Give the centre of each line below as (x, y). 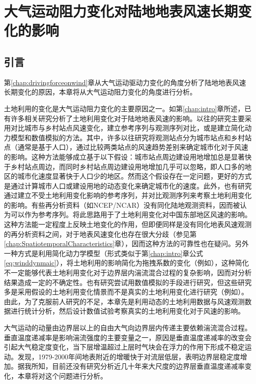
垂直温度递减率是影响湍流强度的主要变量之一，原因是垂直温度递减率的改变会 (128, 337)
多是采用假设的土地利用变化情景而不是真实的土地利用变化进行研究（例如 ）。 (126, 292)
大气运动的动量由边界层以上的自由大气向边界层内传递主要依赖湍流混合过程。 (128, 328)
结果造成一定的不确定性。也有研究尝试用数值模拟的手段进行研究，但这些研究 (128, 282)
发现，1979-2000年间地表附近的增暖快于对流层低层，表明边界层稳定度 (129, 356)
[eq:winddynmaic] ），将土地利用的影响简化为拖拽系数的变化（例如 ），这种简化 (127, 263)
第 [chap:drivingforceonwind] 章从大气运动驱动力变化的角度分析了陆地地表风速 (125, 82)
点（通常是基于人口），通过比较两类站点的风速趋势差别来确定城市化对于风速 (126, 147)
